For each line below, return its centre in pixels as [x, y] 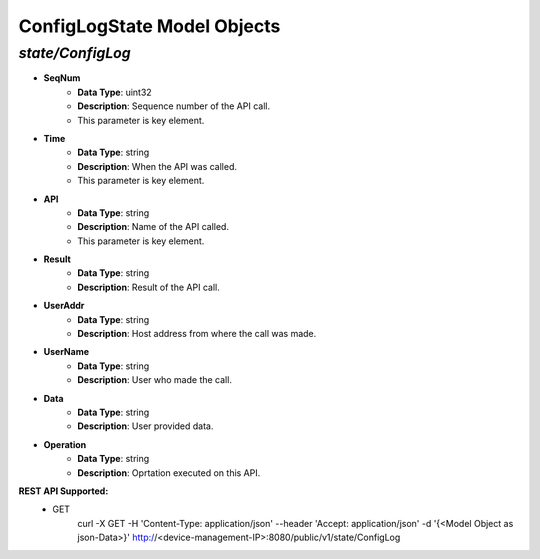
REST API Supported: [63, 491]
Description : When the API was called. [157, 166]
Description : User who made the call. [154, 380]
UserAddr [64, 306]
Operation [65, 444]
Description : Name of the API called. [153, 227]
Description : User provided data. [145, 426]
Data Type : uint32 [114, 92]
